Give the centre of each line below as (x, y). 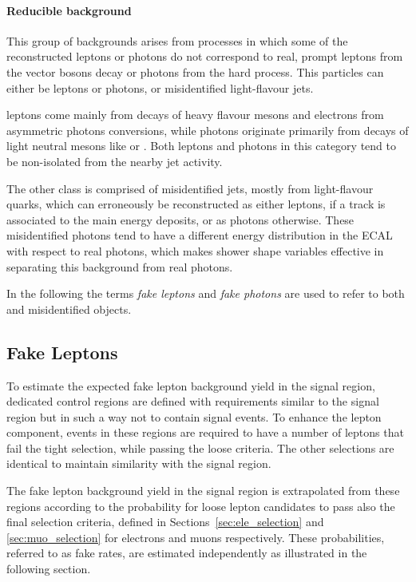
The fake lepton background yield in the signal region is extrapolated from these (203, 491)
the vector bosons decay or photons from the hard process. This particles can (195, 71)
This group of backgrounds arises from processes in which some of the (177, 40)
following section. (49, 569)
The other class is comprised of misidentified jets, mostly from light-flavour (190, 188)
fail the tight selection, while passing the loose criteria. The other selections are (200, 447)
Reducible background (69, 10)
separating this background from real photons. (120, 266)
